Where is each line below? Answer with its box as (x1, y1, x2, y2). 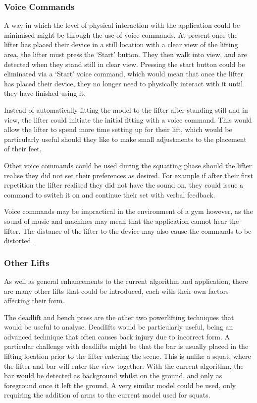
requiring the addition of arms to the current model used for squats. (4, 390, 210, 400)
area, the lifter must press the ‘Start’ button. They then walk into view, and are (4, 49, 247, 59)
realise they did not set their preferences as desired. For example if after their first (4, 170, 254, 180)
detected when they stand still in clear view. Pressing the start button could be (4, 59, 245, 69)
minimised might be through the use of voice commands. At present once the (4, 29, 238, 40)
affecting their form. (4, 295, 65, 306)
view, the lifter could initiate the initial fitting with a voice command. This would (4, 114, 252, 125)
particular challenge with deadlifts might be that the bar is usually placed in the (4, 341, 249, 351)
